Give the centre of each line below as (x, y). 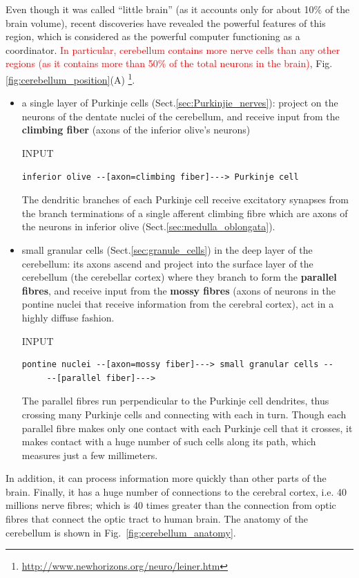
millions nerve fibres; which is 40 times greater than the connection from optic (171, 505)
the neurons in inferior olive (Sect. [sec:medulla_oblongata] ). (148, 226)
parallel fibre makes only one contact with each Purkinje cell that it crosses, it (187, 428)
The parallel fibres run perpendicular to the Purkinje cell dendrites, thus (175, 401)
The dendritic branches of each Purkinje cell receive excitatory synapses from (185, 199)
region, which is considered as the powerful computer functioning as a (153, 36)
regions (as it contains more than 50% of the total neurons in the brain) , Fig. (169, 63)
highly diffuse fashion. (68, 317)
